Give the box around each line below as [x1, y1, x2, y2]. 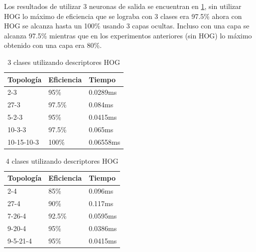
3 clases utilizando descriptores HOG [7, 56, 120, 67]
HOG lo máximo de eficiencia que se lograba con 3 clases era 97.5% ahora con [4, 10, 242, 21]
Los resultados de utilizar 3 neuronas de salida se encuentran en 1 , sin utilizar [4, 1, 242, 11]
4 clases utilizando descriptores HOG [5, 155, 119, 166]
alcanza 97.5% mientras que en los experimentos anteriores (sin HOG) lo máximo [4, 30, 252, 40]
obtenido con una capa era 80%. [4, 40, 102, 50]
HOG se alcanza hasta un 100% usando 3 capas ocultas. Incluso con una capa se [4, 20, 250, 31]
